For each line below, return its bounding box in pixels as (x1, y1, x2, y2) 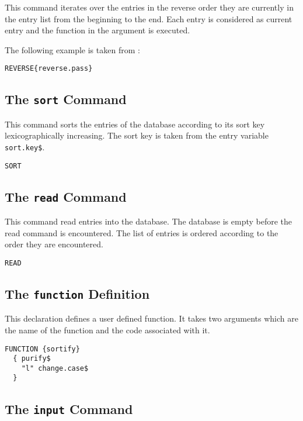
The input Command (5, 399, 133, 417)
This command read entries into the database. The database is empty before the (5, 215, 292, 227)
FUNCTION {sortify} (5, 344, 80, 353)
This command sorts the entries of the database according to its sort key (5, 118, 265, 130)
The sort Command (5, 90, 127, 108)
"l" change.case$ (21, 364, 89, 372)
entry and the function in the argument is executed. (5, 24, 190, 36)
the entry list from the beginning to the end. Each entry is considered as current (5, 12, 292, 25)
